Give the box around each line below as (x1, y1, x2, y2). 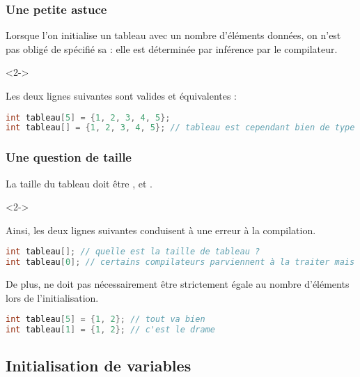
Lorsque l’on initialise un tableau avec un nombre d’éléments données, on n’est (6, 28, 341, 43)
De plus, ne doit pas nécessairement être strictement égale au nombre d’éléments (6, 277, 350, 291)
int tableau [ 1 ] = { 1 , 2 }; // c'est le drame (6, 325, 215, 335)
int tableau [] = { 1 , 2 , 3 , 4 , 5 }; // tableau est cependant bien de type (6, 123, 355, 133)
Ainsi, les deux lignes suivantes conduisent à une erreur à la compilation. (6, 222, 316, 237)
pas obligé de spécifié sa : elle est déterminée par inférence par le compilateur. (6, 41, 338, 56)
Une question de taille (6, 148, 132, 166)
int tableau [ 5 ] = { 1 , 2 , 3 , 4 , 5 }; (6, 112, 171, 123)
